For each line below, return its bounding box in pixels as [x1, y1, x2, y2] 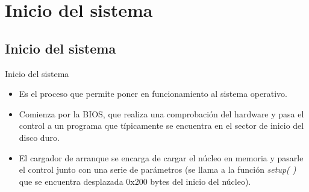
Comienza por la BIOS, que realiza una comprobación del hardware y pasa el [19, 107, 304, 120]
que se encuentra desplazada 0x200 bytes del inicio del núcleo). [19, 175, 251, 187]
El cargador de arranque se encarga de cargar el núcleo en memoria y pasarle [19, 151, 304, 164]
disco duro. [19, 131, 60, 143]
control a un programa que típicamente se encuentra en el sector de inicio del [19, 119, 304, 132]
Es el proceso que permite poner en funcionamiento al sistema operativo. [19, 87, 287, 100]
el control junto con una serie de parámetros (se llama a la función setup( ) [19, 163, 296, 176]
